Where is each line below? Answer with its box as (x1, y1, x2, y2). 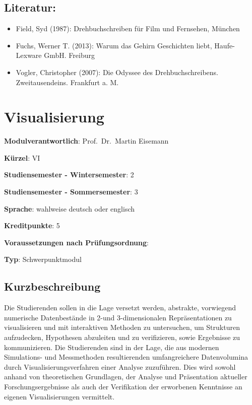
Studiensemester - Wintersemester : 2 (4, 169, 134, 180)
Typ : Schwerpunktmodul (4, 254, 82, 264)
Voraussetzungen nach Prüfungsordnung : (4, 237, 149, 247)
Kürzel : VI (4, 152, 40, 163)
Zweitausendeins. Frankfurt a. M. (16, 77, 119, 87)
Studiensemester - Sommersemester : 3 (4, 186, 138, 197)
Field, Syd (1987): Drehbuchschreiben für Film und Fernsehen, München (16, 23, 240, 34)
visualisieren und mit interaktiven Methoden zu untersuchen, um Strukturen (4, 322, 240, 332)
